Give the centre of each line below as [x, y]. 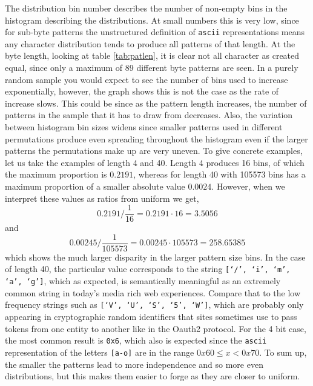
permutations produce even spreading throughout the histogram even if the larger [156, 138]
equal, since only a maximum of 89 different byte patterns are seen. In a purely [152, 68]
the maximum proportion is [56, 174]
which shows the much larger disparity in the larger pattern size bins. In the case [155, 257]
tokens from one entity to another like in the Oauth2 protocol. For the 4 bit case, [156, 328]
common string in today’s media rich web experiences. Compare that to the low [153, 292]
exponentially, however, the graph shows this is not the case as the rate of [142, 91]
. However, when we [248, 186]
